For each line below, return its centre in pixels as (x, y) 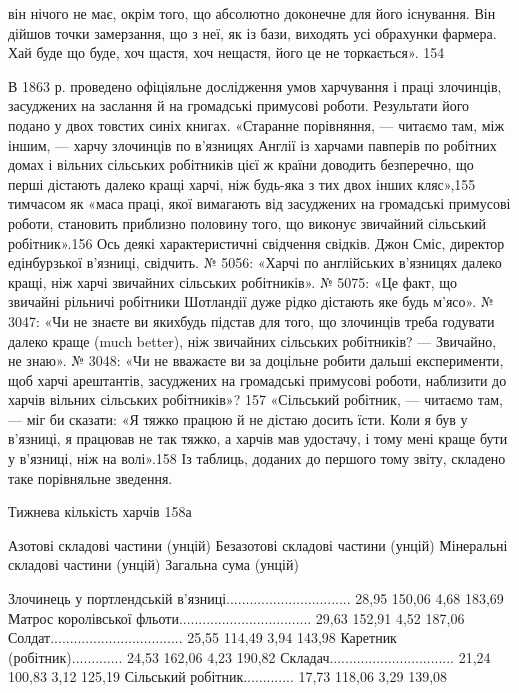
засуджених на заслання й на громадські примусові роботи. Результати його (239, 105)
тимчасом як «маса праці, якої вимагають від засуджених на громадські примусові (259, 203)
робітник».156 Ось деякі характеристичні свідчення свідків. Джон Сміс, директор (256, 242)
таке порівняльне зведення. (90, 477)
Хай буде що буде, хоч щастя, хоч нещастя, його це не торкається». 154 (226, 52)
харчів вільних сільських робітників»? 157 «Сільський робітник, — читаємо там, (255, 399)
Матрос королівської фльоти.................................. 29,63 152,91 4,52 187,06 (236, 617)
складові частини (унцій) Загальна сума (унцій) (153, 564)
